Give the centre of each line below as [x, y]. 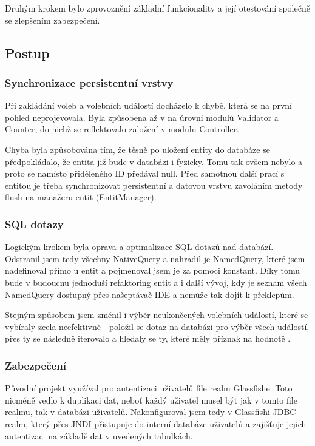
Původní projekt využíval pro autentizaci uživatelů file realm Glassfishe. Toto [149, 388]
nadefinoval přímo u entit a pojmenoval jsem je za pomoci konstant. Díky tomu [153, 270]
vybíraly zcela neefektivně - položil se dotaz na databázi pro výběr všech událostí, [157, 326]
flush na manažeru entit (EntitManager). [81, 197]
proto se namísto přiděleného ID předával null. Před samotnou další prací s [145, 173]
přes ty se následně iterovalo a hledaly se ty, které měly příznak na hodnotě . [148, 338]
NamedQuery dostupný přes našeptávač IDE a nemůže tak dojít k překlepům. [150, 294]
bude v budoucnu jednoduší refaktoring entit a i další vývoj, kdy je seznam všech [156, 282]
